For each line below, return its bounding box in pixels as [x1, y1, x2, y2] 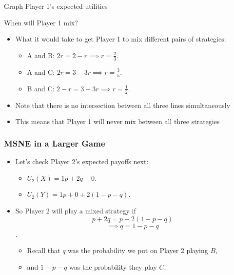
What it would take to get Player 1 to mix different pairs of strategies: [15, 34, 226, 44]
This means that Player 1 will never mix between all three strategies [15, 116, 220, 127]
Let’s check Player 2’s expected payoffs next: [15, 156, 149, 167]
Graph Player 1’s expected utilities [4, 1, 108, 11]
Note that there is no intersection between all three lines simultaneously [15, 100, 231, 110]
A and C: [27, 66, 55, 77]
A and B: [27, 50, 55, 60]
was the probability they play [69, 261, 157, 272]
